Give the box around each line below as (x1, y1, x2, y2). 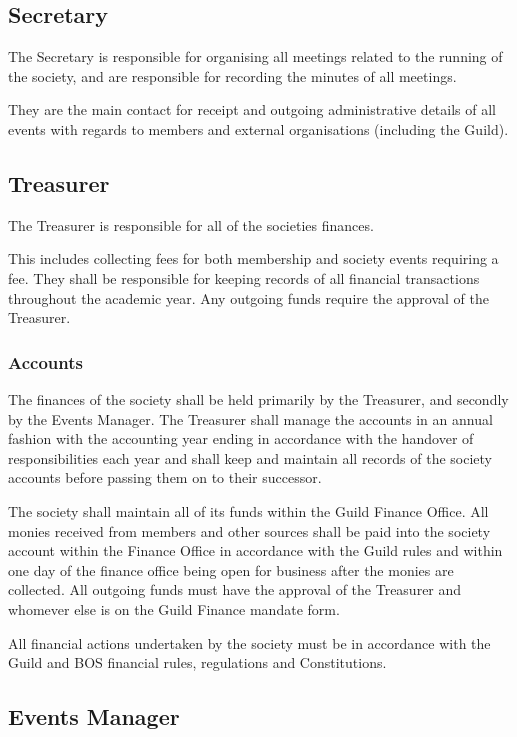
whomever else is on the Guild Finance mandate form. (8, 598, 340, 619)
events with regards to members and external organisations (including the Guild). (8, 118, 509, 139)
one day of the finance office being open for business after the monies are (8, 559, 454, 580)
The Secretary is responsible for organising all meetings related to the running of (8, 46, 503, 67)
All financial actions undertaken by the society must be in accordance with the (8, 632, 491, 653)
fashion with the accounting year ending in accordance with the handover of (8, 428, 474, 449)
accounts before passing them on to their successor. (8, 467, 322, 488)
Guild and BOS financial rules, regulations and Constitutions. (8, 652, 387, 673)
